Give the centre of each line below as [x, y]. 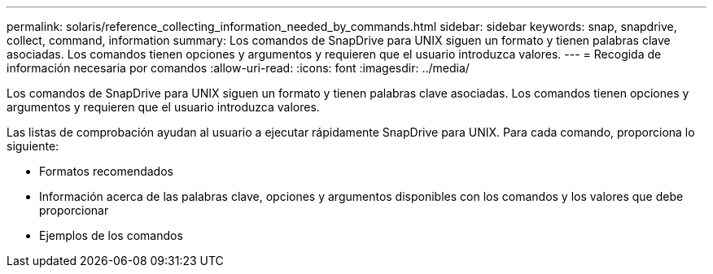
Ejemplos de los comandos [111, 235]
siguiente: [33, 146]
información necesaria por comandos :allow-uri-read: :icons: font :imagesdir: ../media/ [238, 68]
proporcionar [74, 210]
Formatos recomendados [106, 171]
